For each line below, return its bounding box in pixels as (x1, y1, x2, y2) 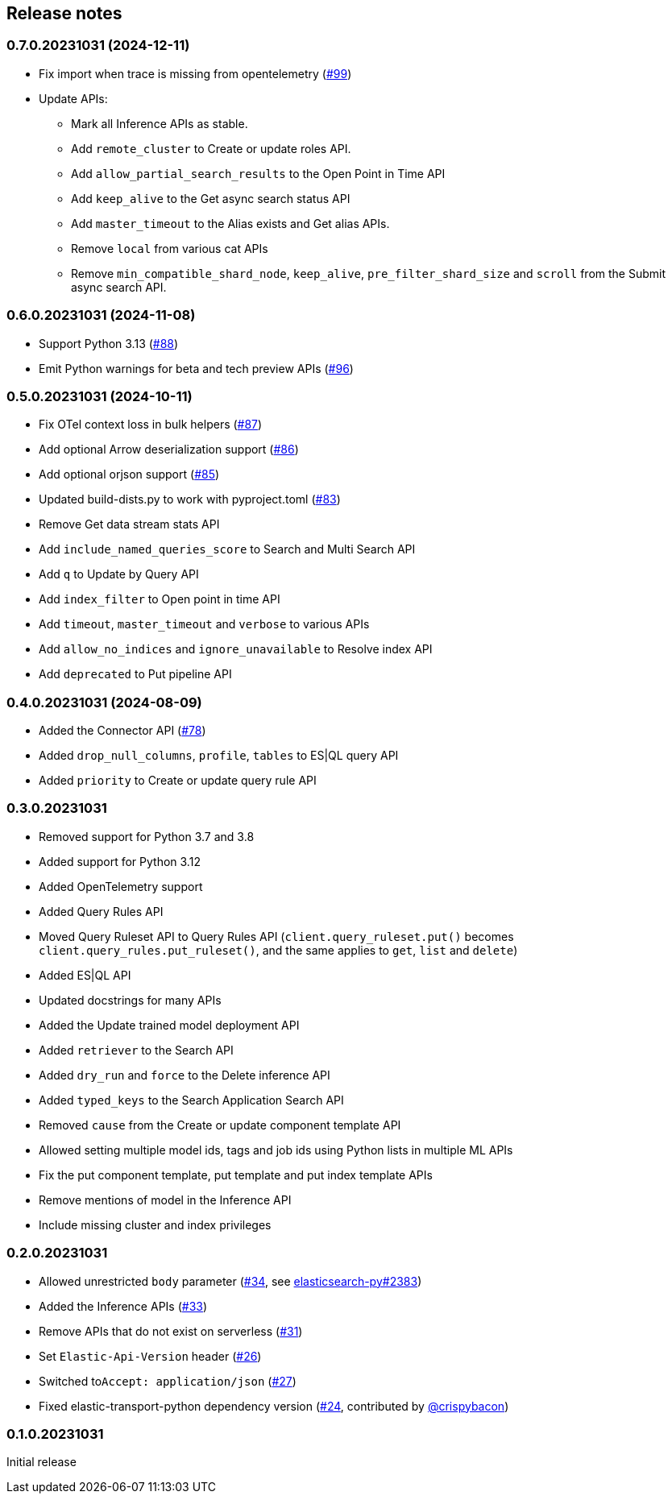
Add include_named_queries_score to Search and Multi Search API (39, 542, 416, 557)
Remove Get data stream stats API (39, 517, 220, 532)
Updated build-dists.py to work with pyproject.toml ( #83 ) (39, 492, 341, 507)
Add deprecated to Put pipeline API (39, 667, 232, 682)
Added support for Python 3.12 (39, 854, 201, 868)
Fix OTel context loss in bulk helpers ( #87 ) (39, 417, 263, 432)
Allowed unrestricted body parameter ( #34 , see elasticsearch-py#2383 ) (39, 1274, 422, 1288)
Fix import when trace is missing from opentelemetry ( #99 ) (39, 66, 352, 81)
